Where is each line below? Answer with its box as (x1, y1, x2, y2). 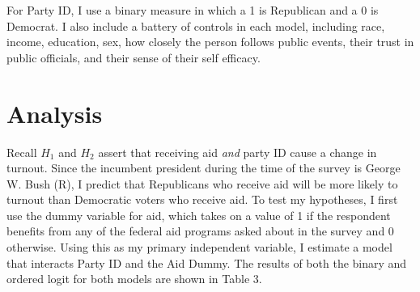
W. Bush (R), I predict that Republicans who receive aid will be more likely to (6, 175, 398, 192)
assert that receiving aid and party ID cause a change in (98, 143, 377, 160)
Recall (6, 143, 37, 160)
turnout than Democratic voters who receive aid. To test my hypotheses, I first (6, 191, 398, 208)
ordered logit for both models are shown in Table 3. (6, 270, 262, 287)
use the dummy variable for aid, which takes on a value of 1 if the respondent (6, 206, 391, 223)
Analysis (6, 96, 103, 129)
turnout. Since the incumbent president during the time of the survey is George (6, 159, 401, 176)
